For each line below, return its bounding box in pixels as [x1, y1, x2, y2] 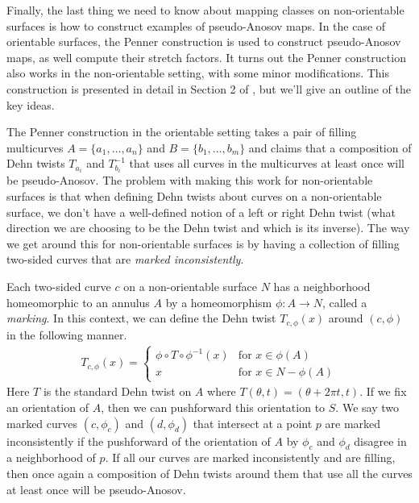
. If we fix [359, 383, 407, 400]
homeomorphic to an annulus [6, 293, 150, 310]
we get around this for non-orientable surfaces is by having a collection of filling [6, 235, 400, 251]
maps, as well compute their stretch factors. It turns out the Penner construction [6, 48, 406, 65]
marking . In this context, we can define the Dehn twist [6, 310, 276, 326]
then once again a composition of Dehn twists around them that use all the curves [6, 464, 413, 481]
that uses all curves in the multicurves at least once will [129, 155, 405, 172]
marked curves [6, 414, 78, 431]
